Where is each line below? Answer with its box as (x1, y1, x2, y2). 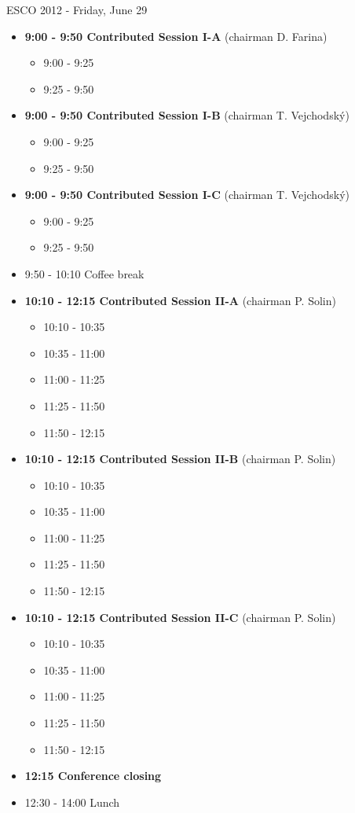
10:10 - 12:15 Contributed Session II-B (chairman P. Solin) (24, 451, 336, 467)
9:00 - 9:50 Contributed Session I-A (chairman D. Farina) (24, 28, 328, 44)
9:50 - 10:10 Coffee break (24, 265, 145, 281)
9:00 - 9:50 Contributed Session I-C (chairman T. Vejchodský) (24, 186, 350, 203)
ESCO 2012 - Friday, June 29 (6, 2, 148, 17)
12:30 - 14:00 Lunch (24, 793, 120, 810)
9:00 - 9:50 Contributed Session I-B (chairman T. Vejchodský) (24, 107, 350, 123)
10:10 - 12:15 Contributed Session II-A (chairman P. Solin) (24, 292, 336, 308)
